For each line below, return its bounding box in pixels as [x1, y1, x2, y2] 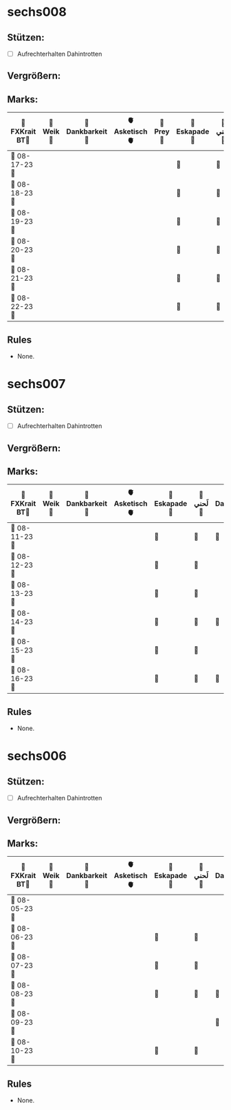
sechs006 [7, 748, 67, 764]
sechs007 [7, 376, 66, 392]
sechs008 [7, 4, 67, 20]
